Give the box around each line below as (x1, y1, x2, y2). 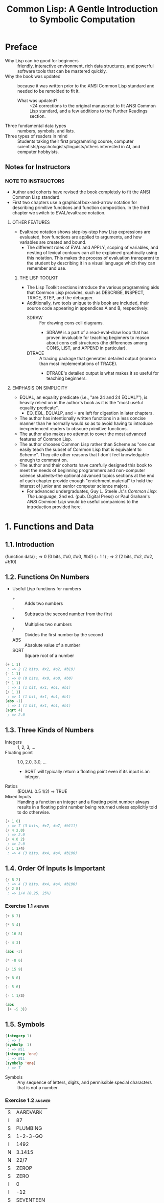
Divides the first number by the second (24, 632, 103, 638)
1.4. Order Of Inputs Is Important (5, 864, 105, 873)
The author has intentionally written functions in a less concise (19, 415, 146, 421)
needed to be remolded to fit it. (17, 88, 80, 94)
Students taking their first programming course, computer (17, 138, 134, 144)
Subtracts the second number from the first (24, 611, 113, 617)
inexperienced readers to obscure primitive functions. (19, 425, 128, 431)
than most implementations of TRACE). (39, 361, 117, 366)
